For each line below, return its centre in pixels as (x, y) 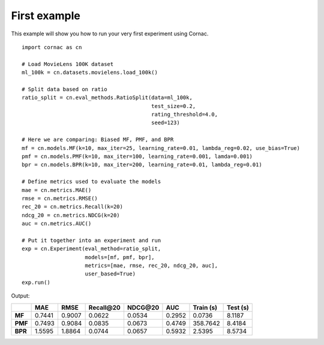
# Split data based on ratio (64, 89)
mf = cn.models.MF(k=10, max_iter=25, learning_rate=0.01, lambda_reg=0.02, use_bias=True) (161, 148)
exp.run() (36, 282)
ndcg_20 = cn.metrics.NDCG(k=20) (71, 215)
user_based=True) (110, 274)
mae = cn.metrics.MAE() (57, 190)
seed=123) (165, 123)
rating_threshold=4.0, (184, 115)
